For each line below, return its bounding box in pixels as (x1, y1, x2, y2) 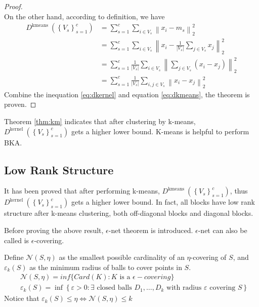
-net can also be (198, 224, 247, 235)
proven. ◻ (4, 99, 36, 109)
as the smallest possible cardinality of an (59, 252, 185, 262)
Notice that (4, 293, 39, 303)
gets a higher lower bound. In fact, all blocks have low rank (71, 197, 255, 207)
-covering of (190, 252, 227, 262)
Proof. (4, 1, 23, 11)
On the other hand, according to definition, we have (4, 11, 165, 21)
